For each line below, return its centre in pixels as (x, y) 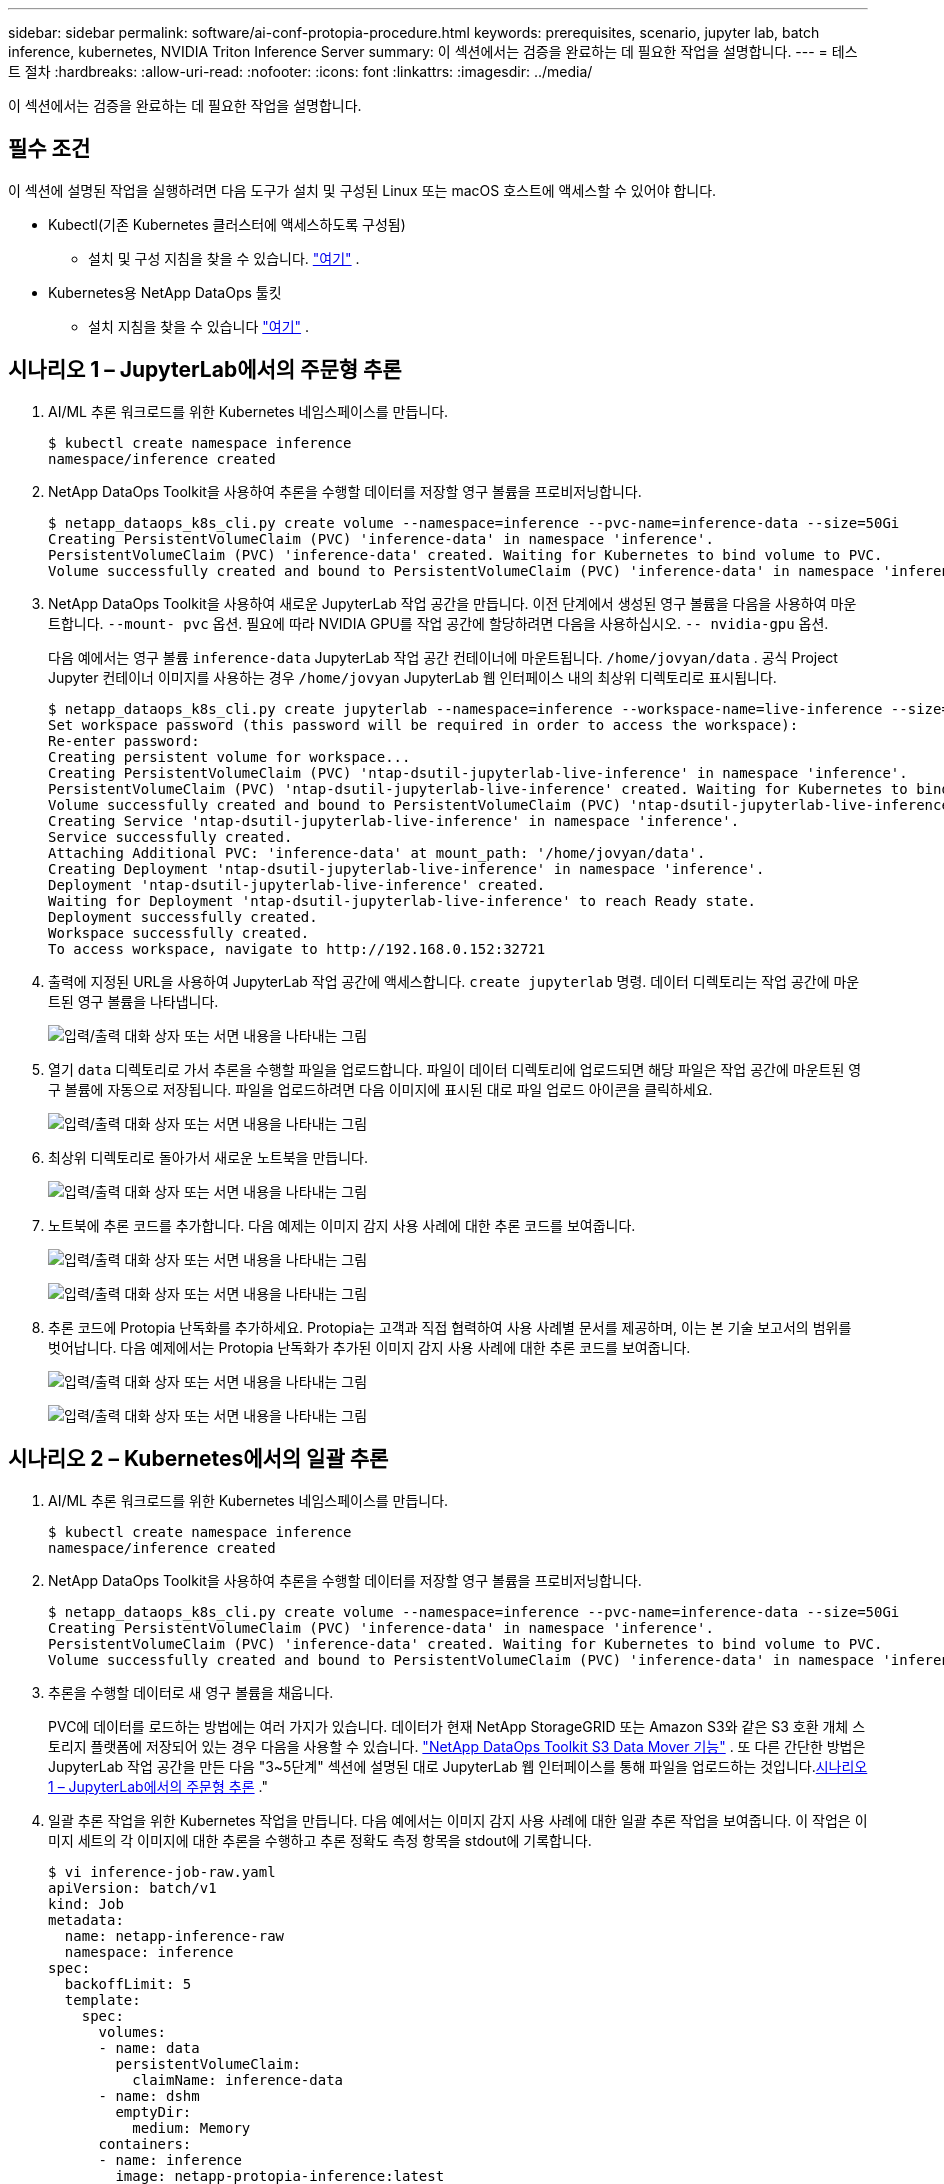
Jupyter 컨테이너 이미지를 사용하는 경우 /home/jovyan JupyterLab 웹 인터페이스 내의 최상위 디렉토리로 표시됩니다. (412, 677)
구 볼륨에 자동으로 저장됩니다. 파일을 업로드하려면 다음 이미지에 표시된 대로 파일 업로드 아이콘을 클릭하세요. (380, 1089)
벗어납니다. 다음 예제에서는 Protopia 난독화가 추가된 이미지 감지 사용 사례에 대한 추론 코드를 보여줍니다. (369, 1347)
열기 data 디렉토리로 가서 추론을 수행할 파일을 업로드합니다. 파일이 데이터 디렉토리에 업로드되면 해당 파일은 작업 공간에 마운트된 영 (455, 1069)
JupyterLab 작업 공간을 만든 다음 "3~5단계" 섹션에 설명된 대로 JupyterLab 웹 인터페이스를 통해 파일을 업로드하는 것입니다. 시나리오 (458, 1766)
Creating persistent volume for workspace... (229, 756)
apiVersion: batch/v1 (132, 1887)
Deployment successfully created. (183, 916)
